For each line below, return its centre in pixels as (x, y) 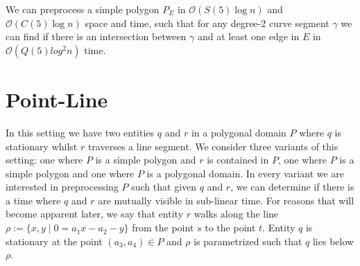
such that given (164, 187)
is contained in (238, 160)
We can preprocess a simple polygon (83, 9)
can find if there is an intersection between (96, 36)
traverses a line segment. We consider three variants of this (213, 146)
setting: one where (44, 160)
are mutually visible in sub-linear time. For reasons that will (226, 200)
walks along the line (236, 214)
